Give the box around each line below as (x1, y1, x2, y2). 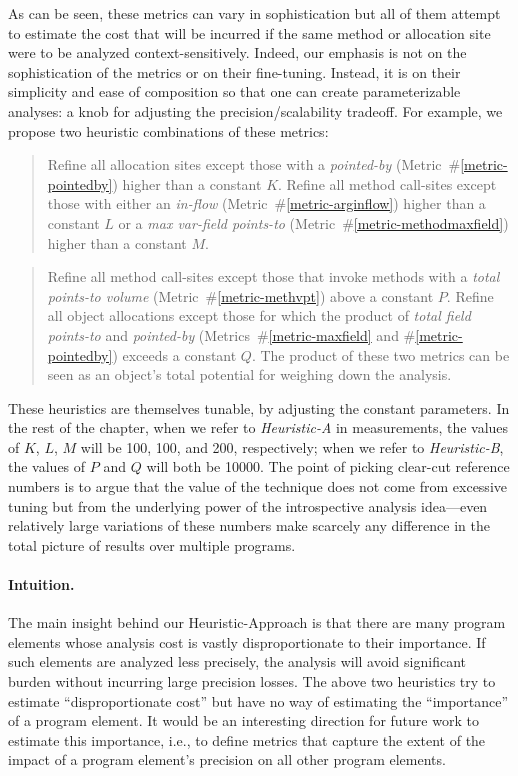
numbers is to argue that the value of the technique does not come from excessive (8, 476, 507, 497)
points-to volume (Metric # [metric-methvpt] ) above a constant (47, 285, 434, 306)
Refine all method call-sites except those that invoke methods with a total (47, 266, 500, 287)
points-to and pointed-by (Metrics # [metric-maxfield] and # (47, 324, 416, 345)
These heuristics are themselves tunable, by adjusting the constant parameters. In (8, 397, 510, 418)
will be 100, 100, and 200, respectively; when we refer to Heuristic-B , (80, 436, 504, 457)
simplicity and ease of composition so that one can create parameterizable (8, 81, 461, 102)
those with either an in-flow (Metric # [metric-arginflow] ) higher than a (47, 193, 486, 214)
